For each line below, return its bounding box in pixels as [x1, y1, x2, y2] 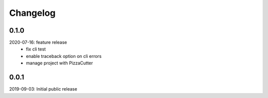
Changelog [9, 7, 56, 18]
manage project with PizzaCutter [26, 60, 93, 66]
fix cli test [26, 46, 46, 52]
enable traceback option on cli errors [26, 53, 102, 59]
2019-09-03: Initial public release [9, 86, 77, 92]
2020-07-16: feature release [9, 40, 67, 46]
